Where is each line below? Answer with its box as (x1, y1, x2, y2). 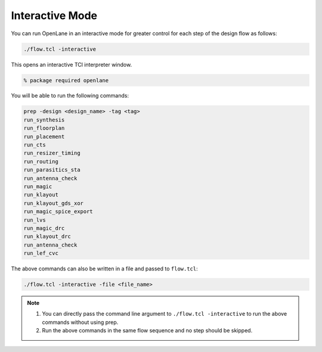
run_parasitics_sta (23, 167, 80, 173)
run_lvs (23, 216, 46, 223)
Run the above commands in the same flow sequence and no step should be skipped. (42, 327, 253, 334)
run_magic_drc (23, 225, 65, 232)
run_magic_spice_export (23, 208, 94, 215)
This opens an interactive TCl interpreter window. (11, 61, 132, 68)
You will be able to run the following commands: (11, 92, 129, 99)
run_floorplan (23, 125, 65, 132)
